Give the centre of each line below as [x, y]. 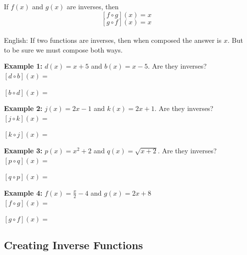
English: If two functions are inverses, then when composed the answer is [113, 40]
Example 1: [23, 66]
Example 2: [23, 108]
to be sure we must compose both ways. [63, 49]
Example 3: [23, 150]
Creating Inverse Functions [74, 245]
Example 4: [23, 192]
